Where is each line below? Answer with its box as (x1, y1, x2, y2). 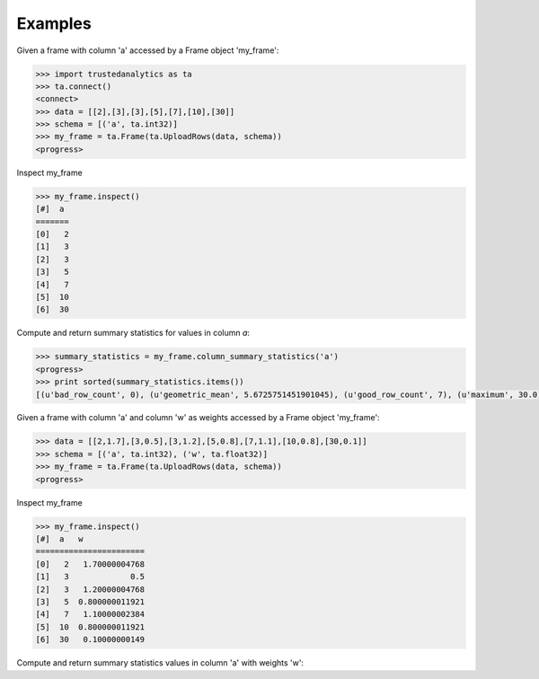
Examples (16, 13, 92, 33)
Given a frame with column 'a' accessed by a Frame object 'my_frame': (16, 45, 279, 56)
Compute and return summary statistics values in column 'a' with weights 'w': (16, 657, 305, 668)
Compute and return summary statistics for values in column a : (16, 328, 251, 339)
